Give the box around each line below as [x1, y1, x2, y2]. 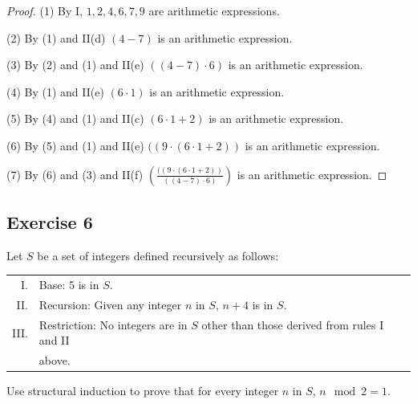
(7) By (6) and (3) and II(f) [6, 165, 144, 182]
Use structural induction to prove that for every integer [6, 382, 279, 399]
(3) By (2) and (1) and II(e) [6, 56, 144, 73]
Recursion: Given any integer [38, 296, 182, 312]
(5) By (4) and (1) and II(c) [6, 110, 144, 127]
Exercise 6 [6, 209, 93, 234]
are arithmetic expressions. [148, 2, 280, 18]
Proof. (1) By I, [6, 2, 83, 18]
